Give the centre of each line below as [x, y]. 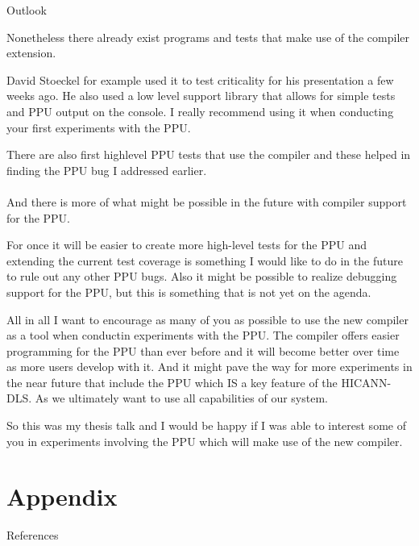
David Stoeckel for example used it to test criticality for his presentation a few [200, 79]
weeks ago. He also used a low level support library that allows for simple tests [201, 96]
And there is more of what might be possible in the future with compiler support [207, 201]
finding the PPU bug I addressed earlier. [107, 170]
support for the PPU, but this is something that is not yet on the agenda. [189, 292]
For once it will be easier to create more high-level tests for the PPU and [187, 245]
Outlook [27, 10]
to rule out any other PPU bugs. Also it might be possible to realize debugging [202, 276]
